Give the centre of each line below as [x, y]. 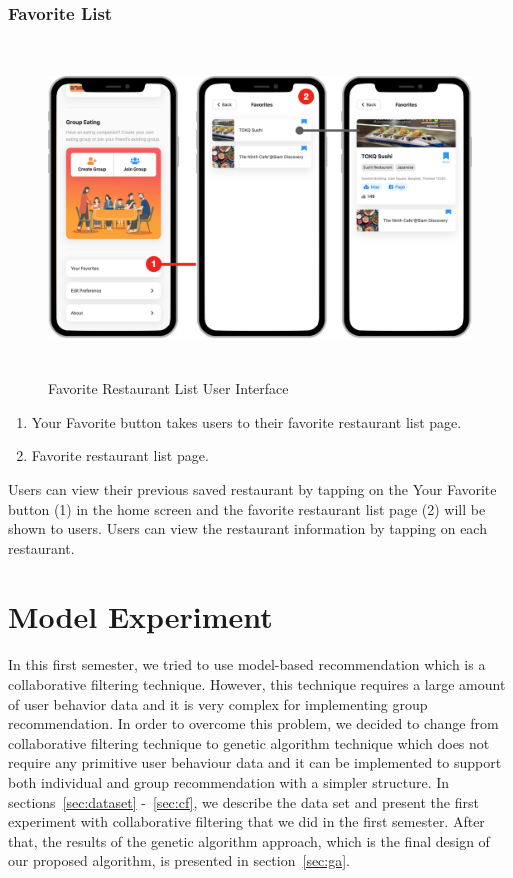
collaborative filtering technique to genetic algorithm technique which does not [249, 742]
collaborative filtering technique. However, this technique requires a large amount [257, 684]
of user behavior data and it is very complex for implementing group [218, 703]
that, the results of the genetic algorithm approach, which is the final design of [249, 840]
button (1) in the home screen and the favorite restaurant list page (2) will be [247, 508]
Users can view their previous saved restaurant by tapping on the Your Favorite [252, 488]
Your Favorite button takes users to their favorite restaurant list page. [246, 421]
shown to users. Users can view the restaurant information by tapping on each [247, 528]
